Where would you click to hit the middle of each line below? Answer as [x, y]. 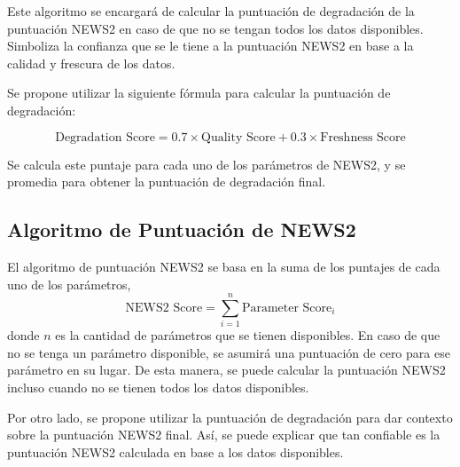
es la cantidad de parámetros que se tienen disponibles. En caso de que [248, 335]
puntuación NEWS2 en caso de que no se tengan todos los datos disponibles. [215, 28]
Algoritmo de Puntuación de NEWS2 [182, 230]
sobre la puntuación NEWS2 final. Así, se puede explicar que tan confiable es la [224, 435]
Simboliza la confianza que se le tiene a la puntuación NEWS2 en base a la [211, 46]
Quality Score [238, 137]
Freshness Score [363, 137]
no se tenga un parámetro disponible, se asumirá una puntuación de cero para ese [229, 352]
